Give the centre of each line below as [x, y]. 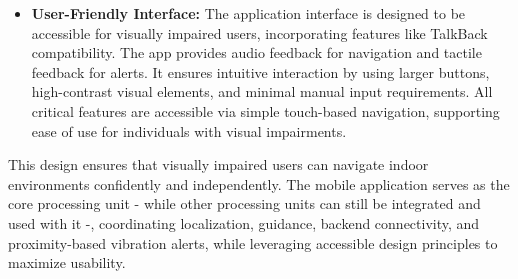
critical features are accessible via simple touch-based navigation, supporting [265, 110]
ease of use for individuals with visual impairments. [189, 130]
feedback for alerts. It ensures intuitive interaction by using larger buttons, [260, 71]
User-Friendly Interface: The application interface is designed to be [248, 13]
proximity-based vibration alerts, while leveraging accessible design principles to [253, 242]
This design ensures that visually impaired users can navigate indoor [218, 164]
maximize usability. [67, 262]
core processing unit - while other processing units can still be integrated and [244, 203]
